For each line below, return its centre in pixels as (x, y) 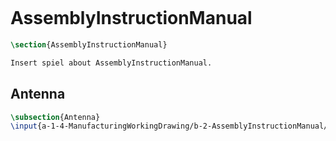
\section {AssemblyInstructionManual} (89, 44)
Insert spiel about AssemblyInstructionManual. (111, 63)
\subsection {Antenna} (55, 117)
